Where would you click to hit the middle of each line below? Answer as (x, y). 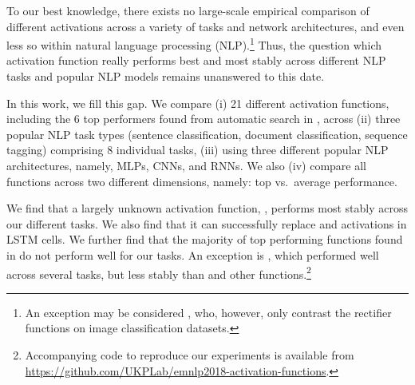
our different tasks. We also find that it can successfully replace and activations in (207, 223)
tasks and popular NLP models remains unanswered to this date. (166, 76)
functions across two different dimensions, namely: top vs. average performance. (202, 181)
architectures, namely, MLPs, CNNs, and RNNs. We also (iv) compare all (187, 165)
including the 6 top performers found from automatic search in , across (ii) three (204, 119)
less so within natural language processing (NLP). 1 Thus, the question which (194, 44)
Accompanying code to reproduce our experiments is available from (190, 355)
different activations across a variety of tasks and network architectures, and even (206, 26)
